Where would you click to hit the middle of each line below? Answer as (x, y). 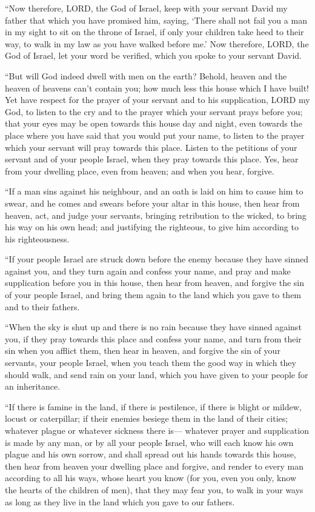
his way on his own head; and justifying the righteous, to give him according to (152, 227)
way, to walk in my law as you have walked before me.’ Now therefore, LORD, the (157, 43)
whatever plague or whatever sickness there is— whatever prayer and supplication (157, 430)
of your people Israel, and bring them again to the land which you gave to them (153, 295)
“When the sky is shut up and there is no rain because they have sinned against (153, 327)
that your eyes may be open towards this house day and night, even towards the (154, 123)
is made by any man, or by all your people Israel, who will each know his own (149, 442)
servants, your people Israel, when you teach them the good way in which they (151, 363)
